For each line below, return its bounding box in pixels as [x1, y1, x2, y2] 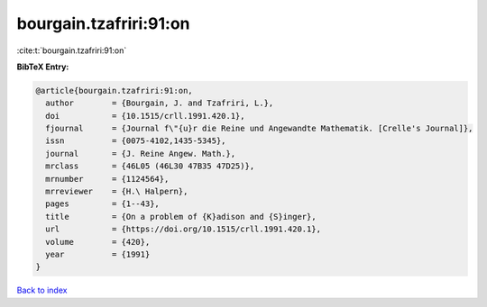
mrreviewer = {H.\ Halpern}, [45, 186, 188, 197]
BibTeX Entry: [16, 61, 69, 72]
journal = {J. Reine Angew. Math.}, [45, 149, 236, 158]
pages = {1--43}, [45, 199, 160, 209]
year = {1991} [45, 249, 151, 259]
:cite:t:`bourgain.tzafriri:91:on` [16, 45, 127, 56]
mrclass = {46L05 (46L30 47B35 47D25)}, [45, 161, 255, 171]
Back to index [16, 284, 68, 296]
